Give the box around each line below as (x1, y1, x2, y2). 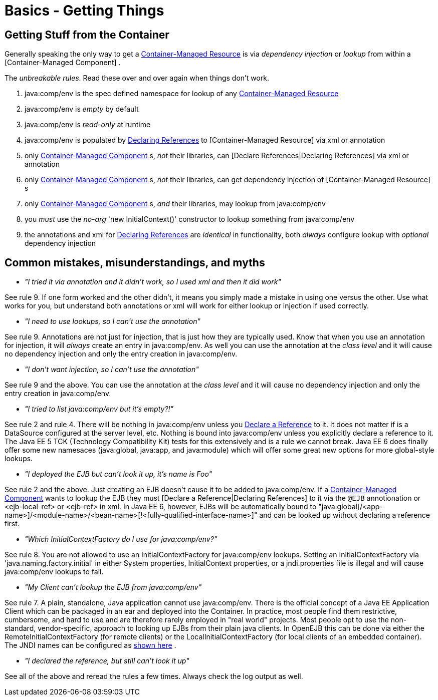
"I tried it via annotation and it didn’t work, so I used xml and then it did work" (25, 277, 281, 286)
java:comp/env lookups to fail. (5, 567, 104, 576)
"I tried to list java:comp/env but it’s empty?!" (25, 405, 174, 414)
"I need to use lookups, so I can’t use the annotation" (25, 317, 200, 326)
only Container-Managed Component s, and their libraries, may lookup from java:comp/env (25, 199, 326, 208)
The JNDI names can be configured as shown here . (5, 641, 176, 650)
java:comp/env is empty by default (25, 105, 139, 114)
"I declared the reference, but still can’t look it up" (25, 656, 189, 665)
